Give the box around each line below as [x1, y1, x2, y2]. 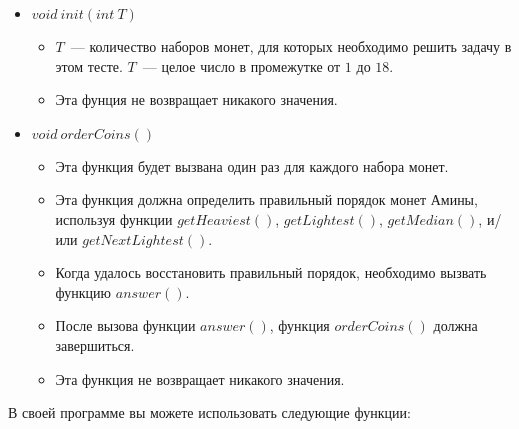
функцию [55, 281, 112, 302]
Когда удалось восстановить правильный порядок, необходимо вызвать [55, 262, 487, 283]
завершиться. [55, 334, 135, 355]
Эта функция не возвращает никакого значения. [55, 368, 345, 389]
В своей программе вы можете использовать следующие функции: [8, 402, 411, 423]
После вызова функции [55, 315, 196, 336]
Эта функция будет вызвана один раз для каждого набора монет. [55, 155, 449, 176]
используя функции [55, 208, 173, 229]
